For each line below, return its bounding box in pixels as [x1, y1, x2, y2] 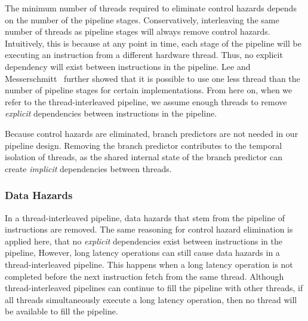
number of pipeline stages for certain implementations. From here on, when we [5, 84, 292, 96]
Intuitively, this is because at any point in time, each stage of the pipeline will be [5, 36, 301, 49]
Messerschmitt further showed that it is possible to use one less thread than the [5, 72, 300, 84]
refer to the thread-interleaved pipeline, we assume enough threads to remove [5, 95, 287, 108]
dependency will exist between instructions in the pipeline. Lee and [5, 60, 251, 72]
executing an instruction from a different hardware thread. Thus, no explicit [5, 48, 283, 61]
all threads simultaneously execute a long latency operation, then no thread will [5, 293, 297, 305]
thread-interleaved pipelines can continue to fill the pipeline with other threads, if [5, 282, 303, 294]
